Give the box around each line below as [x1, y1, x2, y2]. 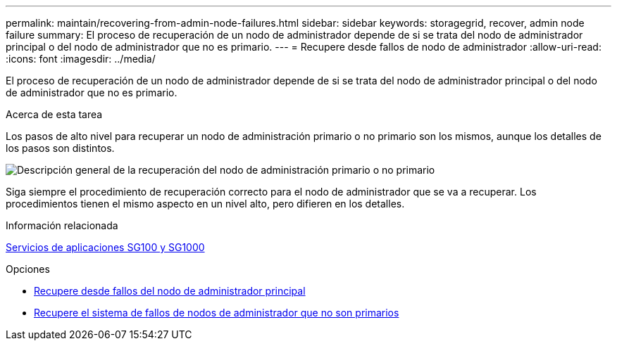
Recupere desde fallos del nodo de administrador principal [34, 285, 306, 297]
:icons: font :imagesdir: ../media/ [6, 53, 156, 65]
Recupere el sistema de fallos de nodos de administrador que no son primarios [34, 307, 399, 319]
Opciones [6, 263, 50, 275]
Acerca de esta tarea [6, 108, 103, 120]
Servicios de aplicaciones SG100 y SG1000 [6, 241, 205, 253]
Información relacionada [6, 219, 118, 231]
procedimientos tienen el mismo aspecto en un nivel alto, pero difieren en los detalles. [6, 198, 405, 210]
